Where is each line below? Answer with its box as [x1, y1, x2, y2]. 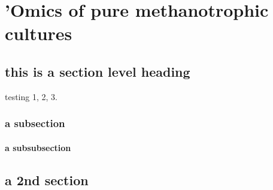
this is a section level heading [5, 62, 190, 80]
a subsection [5, 116, 65, 131]
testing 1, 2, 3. [5, 90, 57, 102]
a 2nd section [5, 170, 89, 189]
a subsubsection [5, 141, 71, 153]
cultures [5, 21, 72, 46]
